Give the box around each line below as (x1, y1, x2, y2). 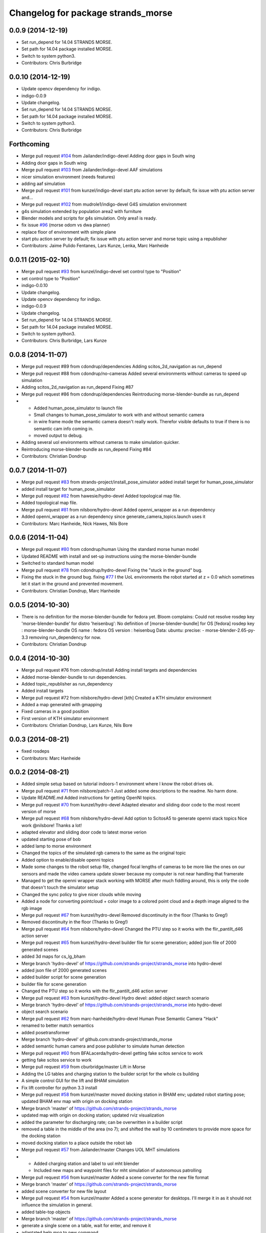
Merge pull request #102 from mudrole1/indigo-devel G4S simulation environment (21, 201, 187, 207)
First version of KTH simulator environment (21, 715, 109, 721)
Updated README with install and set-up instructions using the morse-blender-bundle (21, 553, 197, 559)
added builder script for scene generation (21, 974, 106, 980)
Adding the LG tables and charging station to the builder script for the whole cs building (21, 1071, 199, 1077)
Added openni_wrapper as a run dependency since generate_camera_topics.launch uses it (21, 513, 205, 520)
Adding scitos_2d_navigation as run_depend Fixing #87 (21, 384, 134, 390)
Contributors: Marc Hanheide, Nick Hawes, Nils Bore (21, 520, 128, 526)
